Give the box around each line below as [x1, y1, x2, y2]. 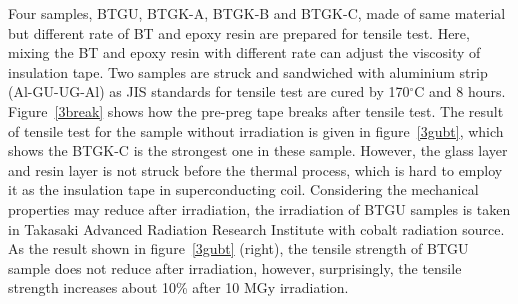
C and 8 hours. [414, 81, 506, 102]
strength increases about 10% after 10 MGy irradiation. [8, 277, 349, 298]
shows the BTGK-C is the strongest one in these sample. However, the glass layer [8, 140, 508, 161]
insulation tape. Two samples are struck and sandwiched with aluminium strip [8, 61, 488, 82]
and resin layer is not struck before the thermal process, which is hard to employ [8, 159, 503, 180]
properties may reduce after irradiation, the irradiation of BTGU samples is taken [8, 198, 511, 219]
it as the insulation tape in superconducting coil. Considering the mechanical [8, 179, 479, 200]
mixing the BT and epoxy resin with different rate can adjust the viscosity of [8, 42, 481, 63]
